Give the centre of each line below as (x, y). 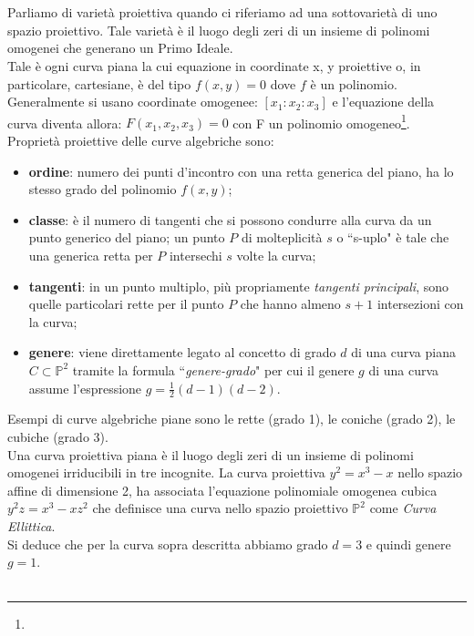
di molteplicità (282, 237)
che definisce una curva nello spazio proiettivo (220, 508)
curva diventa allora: (65, 123)
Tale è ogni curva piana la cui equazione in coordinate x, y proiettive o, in (214, 65)
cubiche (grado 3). (58, 436)
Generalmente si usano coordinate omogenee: (133, 102)
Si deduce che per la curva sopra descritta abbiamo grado (168, 544)
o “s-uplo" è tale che (393, 237)
